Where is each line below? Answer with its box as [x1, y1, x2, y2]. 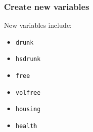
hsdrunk [15, 56, 41, 63]
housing [15, 106, 41, 113]
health [15, 123, 37, 130]
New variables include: [4, 20, 72, 30]
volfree [15, 89, 41, 96]
